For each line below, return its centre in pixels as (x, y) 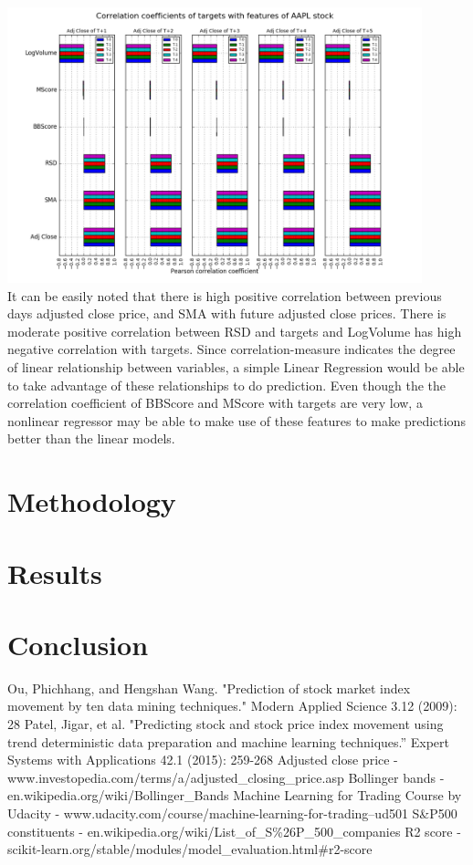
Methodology (92, 501)
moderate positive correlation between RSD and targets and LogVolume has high (235, 331)
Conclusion (78, 644)
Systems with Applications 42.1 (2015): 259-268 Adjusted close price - (203, 760)
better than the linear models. (91, 438)
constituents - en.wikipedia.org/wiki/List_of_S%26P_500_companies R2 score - (234, 831)
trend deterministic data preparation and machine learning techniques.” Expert (229, 741)
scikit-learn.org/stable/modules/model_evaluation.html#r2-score (190, 849)
